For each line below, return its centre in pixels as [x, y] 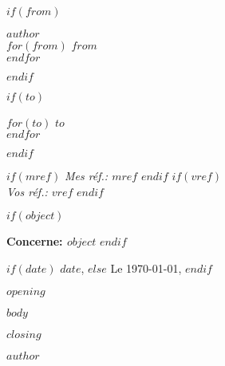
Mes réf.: [86, 176]
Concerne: [35, 241]
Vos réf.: [27, 191]
